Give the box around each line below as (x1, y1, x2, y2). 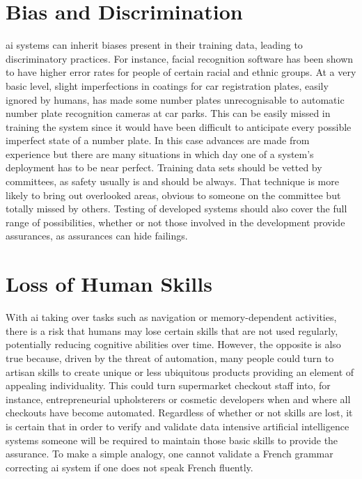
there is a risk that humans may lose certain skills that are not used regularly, (6, 323, 338, 338)
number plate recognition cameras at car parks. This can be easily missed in (6, 106, 331, 120)
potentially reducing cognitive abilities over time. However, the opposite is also (6, 337, 341, 352)
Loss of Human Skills (6, 269, 212, 298)
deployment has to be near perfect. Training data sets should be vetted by (6, 160, 322, 175)
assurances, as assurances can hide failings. (6, 228, 188, 243)
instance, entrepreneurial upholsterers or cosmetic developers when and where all (6, 391, 351, 406)
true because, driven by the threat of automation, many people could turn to (6, 350, 334, 365)
